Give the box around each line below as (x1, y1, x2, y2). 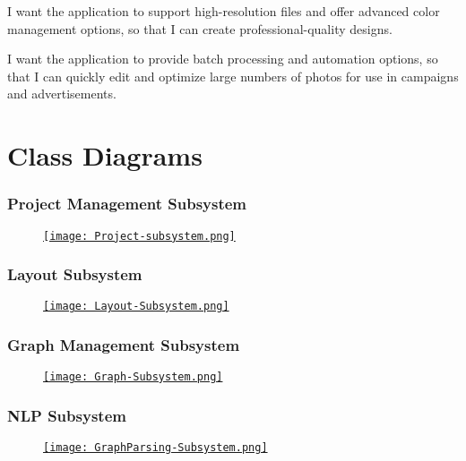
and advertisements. (7, 84, 116, 103)
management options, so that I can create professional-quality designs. (7, 19, 393, 38)
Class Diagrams (7, 137, 203, 174)
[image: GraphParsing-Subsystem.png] (43, 441, 268, 455)
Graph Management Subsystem (7, 334, 240, 356)
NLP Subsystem (7, 404, 126, 426)
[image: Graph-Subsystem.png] (43, 371, 223, 384)
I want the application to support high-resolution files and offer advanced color (7, 2, 440, 20)
